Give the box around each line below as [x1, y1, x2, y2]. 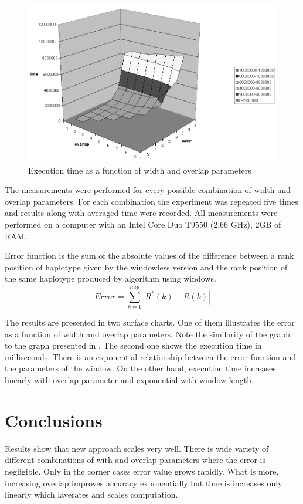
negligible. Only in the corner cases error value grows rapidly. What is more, [5, 465, 279, 477]
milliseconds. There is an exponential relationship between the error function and [5, 350, 297, 363]
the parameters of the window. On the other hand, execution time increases [5, 362, 276, 374]
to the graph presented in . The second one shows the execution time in [5, 339, 262, 351]
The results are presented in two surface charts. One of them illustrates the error [5, 316, 295, 329]
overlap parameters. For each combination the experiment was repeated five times [5, 195, 298, 207]
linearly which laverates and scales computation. [5, 488, 178, 500]
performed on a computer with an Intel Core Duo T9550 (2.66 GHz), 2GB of [5, 218, 281, 230]
